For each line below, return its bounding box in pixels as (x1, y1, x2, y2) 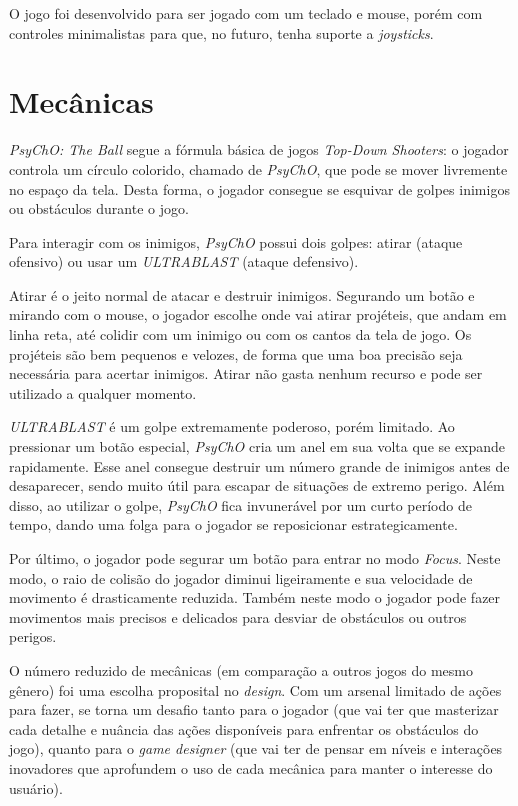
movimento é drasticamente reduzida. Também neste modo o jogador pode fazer (9, 587, 501, 608)
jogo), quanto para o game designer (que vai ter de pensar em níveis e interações (9, 738, 503, 759)
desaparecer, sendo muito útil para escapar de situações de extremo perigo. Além (9, 475, 505, 496)
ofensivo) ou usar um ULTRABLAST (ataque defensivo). (9, 251, 359, 272)
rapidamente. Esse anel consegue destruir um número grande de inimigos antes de (9, 455, 510, 476)
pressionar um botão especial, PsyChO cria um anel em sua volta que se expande (9, 436, 506, 457)
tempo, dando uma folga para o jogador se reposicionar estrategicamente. (9, 514, 458, 535)
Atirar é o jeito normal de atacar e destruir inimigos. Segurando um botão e (9, 284, 475, 305)
